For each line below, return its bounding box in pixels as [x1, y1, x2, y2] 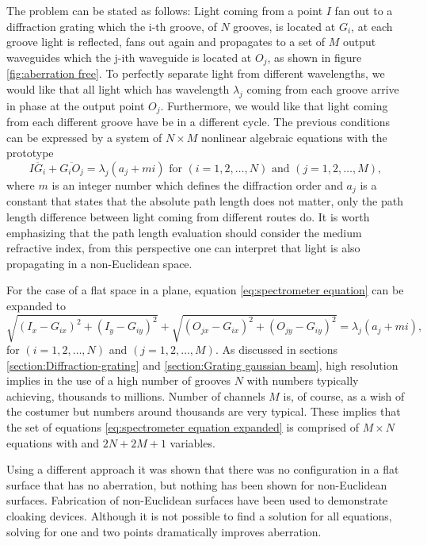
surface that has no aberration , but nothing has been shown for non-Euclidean [6, 476, 387, 493]
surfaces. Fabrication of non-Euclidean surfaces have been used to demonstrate [6, 492, 388, 509]
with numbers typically [246, 372, 359, 389]
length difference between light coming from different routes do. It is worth [6, 208, 370, 225]
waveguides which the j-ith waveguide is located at [6, 48, 252, 65]
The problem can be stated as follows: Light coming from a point [6, 2, 323, 18]
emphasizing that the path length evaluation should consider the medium [6, 224, 362, 240]
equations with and [6, 434, 100, 451]
